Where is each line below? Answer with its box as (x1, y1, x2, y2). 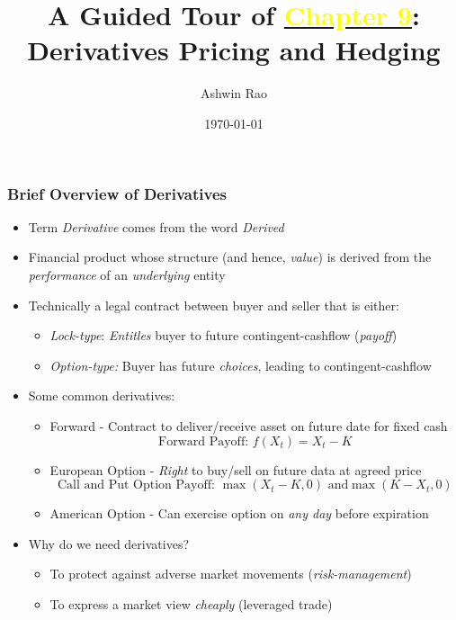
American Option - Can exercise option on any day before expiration (49, 504, 429, 523)
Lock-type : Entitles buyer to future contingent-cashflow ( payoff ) (49, 326, 398, 345)
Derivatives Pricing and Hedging (27, 31, 441, 68)
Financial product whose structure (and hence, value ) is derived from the (28, 247, 432, 266)
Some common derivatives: (28, 386, 175, 405)
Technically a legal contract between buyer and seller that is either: (28, 295, 399, 314)
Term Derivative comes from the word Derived (28, 217, 284, 236)
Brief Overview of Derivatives (7, 182, 227, 204)
